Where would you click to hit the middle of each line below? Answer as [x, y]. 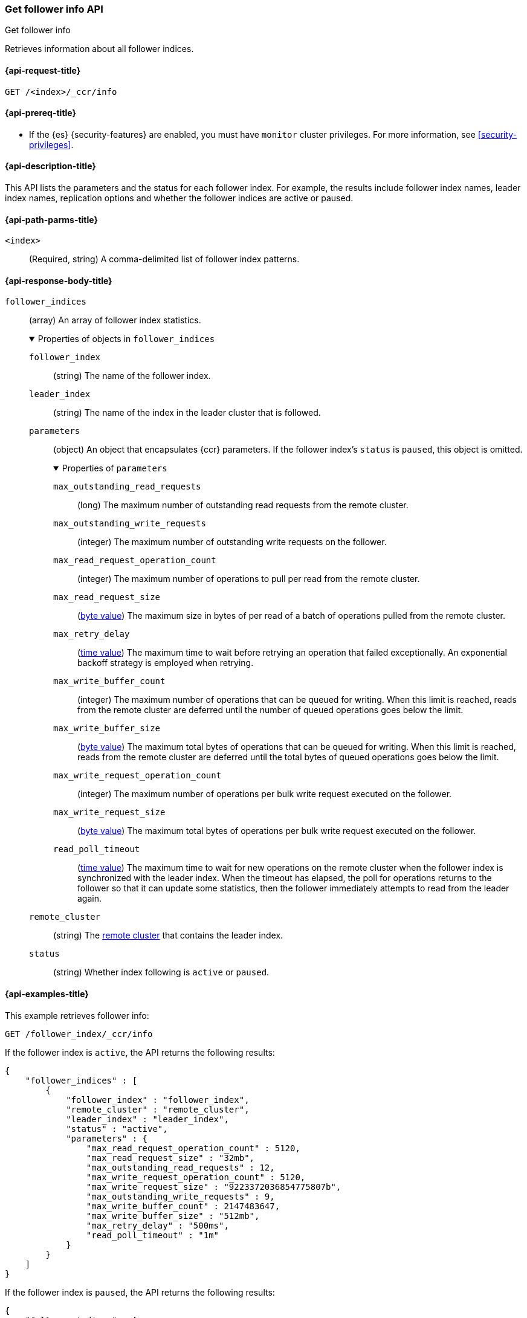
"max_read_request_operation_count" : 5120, [193, 1148]
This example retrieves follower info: [77, 1015]
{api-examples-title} [47, 994]
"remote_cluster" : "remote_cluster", [158, 1109]
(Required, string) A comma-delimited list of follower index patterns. [164, 259]
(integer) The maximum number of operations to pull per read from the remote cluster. [249, 579]
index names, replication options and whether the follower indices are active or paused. [179, 198]
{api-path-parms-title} [52, 219]
